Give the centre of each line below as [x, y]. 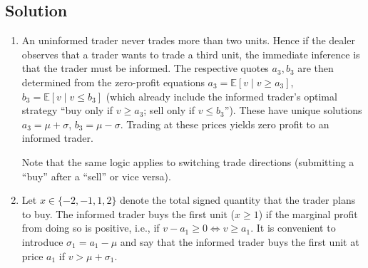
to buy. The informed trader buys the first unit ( [128, 213]
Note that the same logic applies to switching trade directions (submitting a [188, 161]
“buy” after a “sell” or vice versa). [96, 176]
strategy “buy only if [67, 110]
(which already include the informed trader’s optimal [221, 96]
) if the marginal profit [308, 213]
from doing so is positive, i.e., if [91, 228]
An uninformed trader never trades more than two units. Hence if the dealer [188, 40]
